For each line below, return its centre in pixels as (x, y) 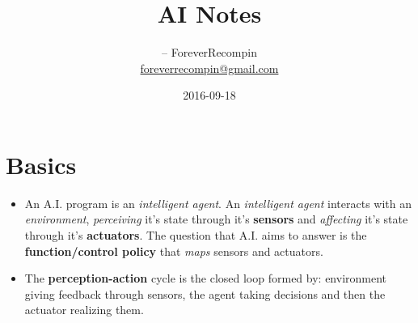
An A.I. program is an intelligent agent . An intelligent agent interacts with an (218, 203)
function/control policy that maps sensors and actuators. (174, 251)
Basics (41, 164)
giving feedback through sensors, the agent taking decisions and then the (205, 293)
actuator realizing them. (84, 310)
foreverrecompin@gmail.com (209, 68)
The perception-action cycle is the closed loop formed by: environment (206, 278)
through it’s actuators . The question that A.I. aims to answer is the (196, 235)
